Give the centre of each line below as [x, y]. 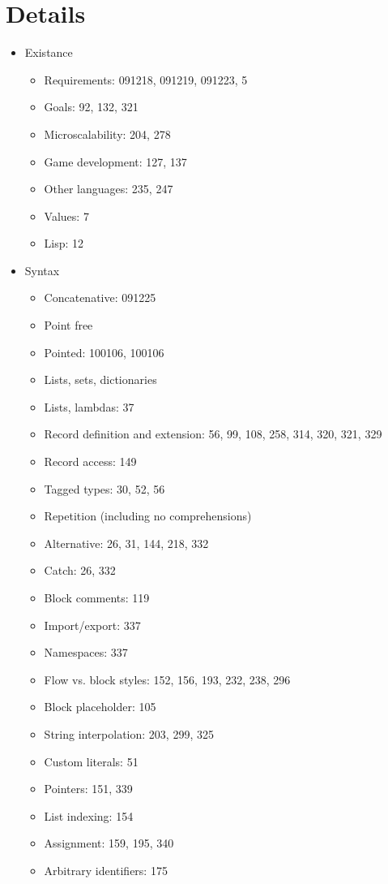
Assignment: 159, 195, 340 [109, 843]
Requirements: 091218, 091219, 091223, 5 [146, 79]
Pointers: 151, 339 [88, 789]
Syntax [42, 270]
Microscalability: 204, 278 [107, 134]
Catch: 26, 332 [80, 570]
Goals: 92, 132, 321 [91, 107]
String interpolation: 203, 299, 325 [129, 733]
